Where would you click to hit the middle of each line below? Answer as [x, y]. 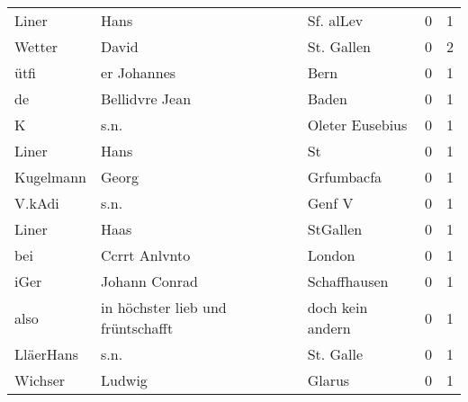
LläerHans [47, 354]
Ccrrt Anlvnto [146, 255]
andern [329, 328]
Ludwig [124, 380]
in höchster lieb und [164, 307]
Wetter [36, 46]
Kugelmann [51, 177]
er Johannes [139, 72]
